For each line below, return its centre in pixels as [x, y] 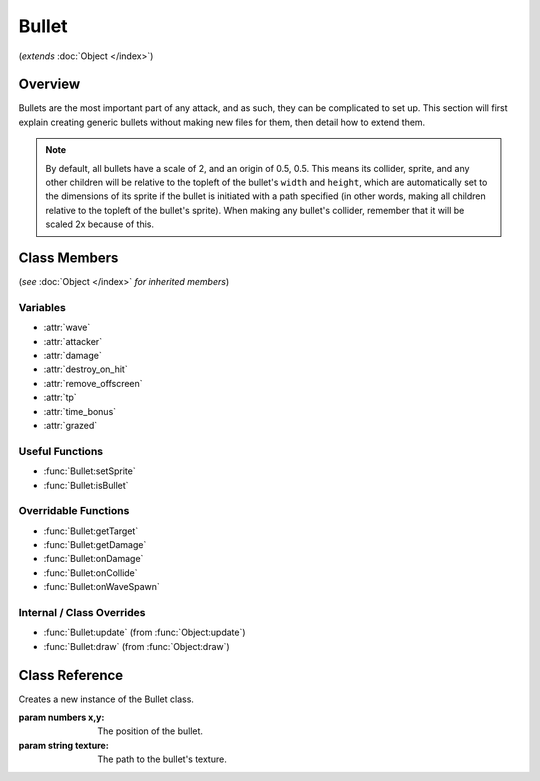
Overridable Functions [74, 511]
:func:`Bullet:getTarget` [91, 531]
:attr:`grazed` [70, 425]
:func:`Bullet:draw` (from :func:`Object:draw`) [136, 646]
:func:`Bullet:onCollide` [91, 572]
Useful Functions [61, 451]
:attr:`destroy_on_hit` [86, 369]
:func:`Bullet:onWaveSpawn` [101, 587]
